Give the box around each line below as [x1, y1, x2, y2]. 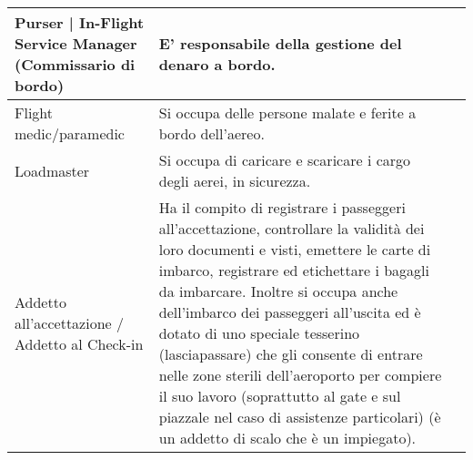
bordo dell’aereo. [158, 123, 265, 144]
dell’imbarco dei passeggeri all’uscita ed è [158, 302, 421, 322]
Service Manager [15, 33, 137, 54]
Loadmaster [15, 159, 90, 181]
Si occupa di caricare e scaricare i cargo [158, 149, 411, 170]
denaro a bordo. [158, 54, 276, 75]
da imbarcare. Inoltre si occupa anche [158, 281, 398, 302]
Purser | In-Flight [15, 12, 145, 33]
